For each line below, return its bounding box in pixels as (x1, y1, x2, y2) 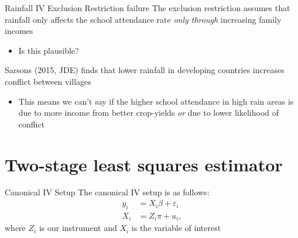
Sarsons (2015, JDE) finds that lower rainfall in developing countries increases (5, 64, 285, 76)
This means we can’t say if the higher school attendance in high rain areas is (18, 95, 294, 107)
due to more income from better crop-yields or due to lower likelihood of (18, 106, 279, 119)
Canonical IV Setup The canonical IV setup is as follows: (5, 186, 210, 198)
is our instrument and (39, 222, 117, 234)
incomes (5, 25, 33, 37)
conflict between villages (5, 75, 91, 87)
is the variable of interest (131, 222, 221, 234)
